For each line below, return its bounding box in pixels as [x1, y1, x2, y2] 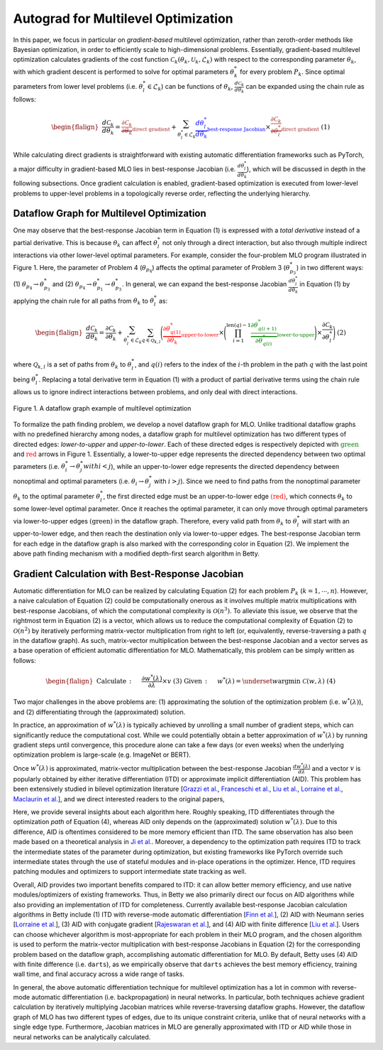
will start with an [301, 516, 350, 525]
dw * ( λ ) [292, 762, 311, 770]
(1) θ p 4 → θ [13, 280, 45, 291]
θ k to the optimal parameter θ [13, 492, 101, 502]
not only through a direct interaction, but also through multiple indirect [162, 238, 367, 247]
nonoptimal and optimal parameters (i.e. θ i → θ [13, 477, 150, 487]
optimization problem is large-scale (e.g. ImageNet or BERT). [13, 750, 191, 759]
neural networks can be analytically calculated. [13, 1032, 151, 1041]
